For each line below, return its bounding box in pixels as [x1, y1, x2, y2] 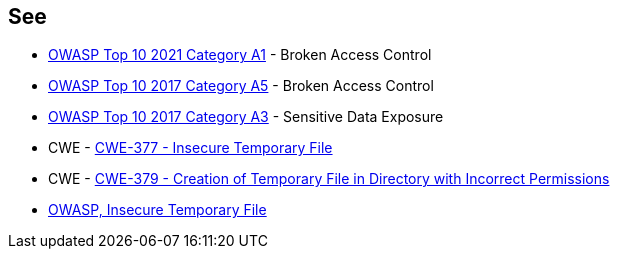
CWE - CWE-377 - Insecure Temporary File [48, 139, 333, 157]
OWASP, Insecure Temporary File [48, 201, 267, 219]
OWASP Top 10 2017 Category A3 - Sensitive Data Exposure [48, 108, 444, 126]
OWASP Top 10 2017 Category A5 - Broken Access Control [48, 77, 434, 95]
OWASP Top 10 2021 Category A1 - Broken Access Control [48, 46, 432, 64]
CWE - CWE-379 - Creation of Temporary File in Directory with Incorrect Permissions [48, 170, 610, 188]
